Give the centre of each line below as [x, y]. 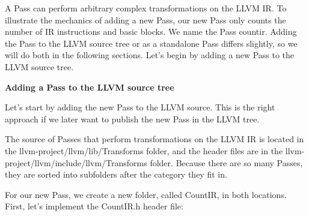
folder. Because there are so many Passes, [226, 162]
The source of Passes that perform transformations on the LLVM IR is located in [154, 139]
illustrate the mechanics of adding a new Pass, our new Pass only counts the [145, 19]
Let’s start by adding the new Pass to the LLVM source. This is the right [140, 107]
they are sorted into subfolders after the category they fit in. [116, 174]
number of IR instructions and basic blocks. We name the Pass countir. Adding [151, 31]
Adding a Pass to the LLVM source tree [90, 87]
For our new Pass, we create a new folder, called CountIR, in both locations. [146, 194]
